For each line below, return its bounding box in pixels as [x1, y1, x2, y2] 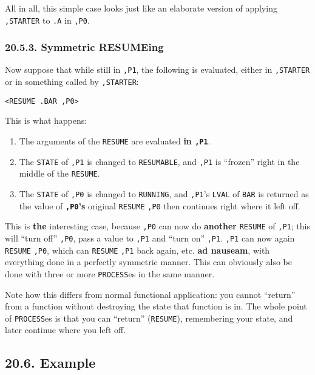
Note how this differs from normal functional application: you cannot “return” [5, 288, 296, 300]
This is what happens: [5, 114, 87, 127]
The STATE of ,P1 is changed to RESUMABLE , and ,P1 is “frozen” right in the [19, 155, 300, 167]
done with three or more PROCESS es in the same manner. [5, 267, 215, 280]
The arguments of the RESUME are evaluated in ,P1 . [19, 135, 211, 147]
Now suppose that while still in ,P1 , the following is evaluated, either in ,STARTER [5, 63, 310, 76]
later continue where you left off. [5, 323, 126, 336]
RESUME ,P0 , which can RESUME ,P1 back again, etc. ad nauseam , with [5, 243, 270, 256]
